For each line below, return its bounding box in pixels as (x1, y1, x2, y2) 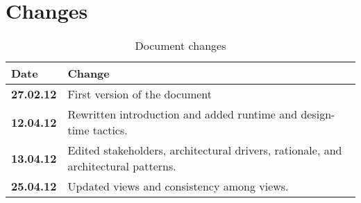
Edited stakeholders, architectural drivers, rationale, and (67, 142, 342, 159)
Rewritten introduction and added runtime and (67, 106, 298, 123)
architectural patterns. (67, 158, 176, 175)
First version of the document (67, 86, 212, 103)
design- (301, 106, 335, 123)
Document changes (135, 37, 226, 54)
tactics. (92, 122, 128, 139)
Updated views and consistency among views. (67, 178, 289, 195)
